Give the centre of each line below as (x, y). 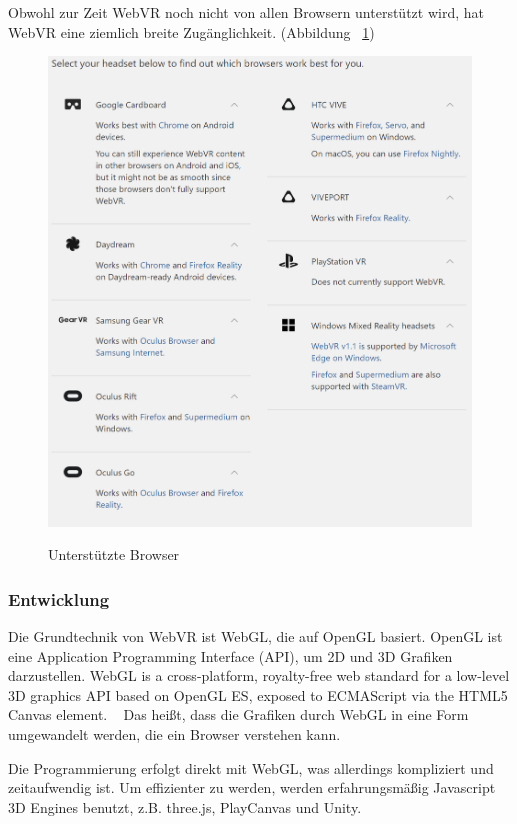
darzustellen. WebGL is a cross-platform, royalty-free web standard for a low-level (259, 675)
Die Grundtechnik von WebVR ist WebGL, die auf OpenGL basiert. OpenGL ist (255, 635)
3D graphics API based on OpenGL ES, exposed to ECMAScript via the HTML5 (258, 694)
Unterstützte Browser (114, 554)
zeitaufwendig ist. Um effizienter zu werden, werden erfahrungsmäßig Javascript (252, 787)
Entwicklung (59, 598)
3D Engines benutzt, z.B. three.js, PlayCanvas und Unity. (185, 806)
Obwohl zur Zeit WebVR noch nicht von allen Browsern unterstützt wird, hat (246, 12)
